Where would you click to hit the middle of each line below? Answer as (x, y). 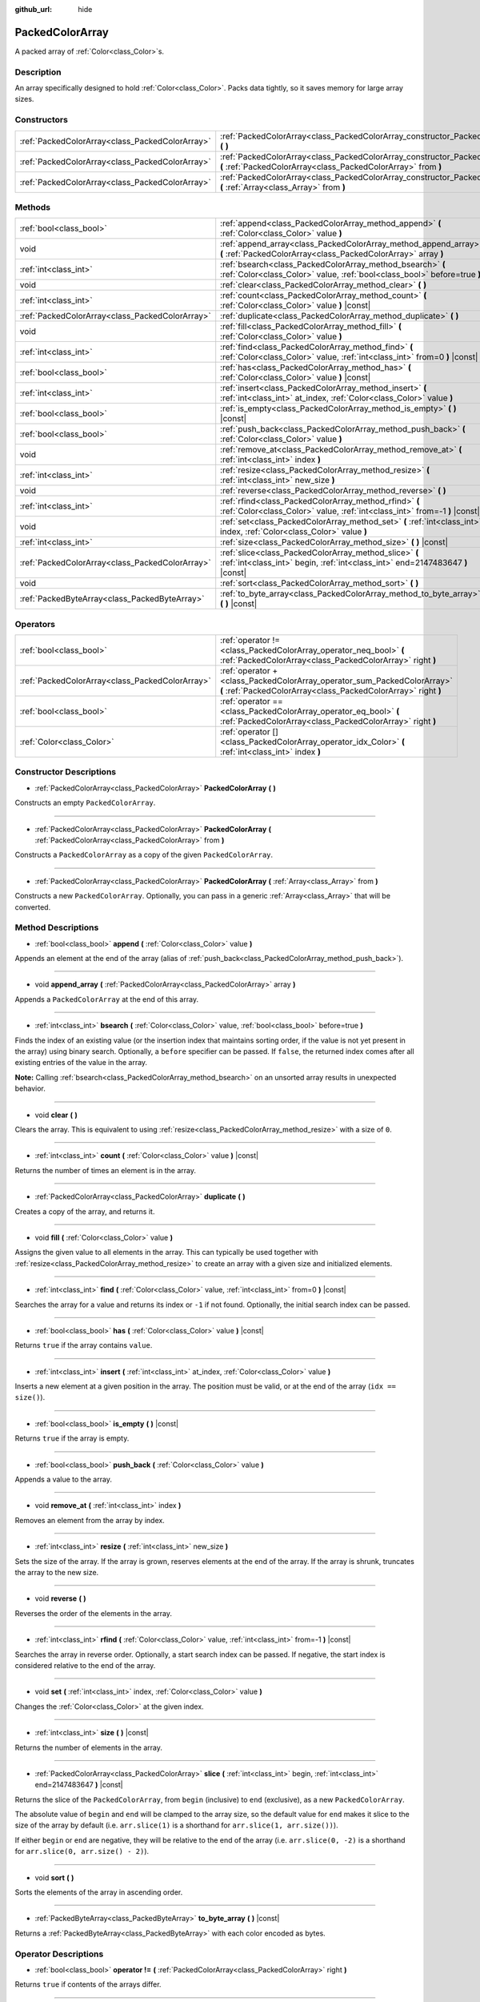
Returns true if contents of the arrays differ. (88, 1984)
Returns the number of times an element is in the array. (105, 1170)
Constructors (41, 120)
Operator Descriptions (59, 1954)
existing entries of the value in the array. (81, 1063)
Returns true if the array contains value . (84, 1345)
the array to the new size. (57, 1572)
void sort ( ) (54, 1877)
